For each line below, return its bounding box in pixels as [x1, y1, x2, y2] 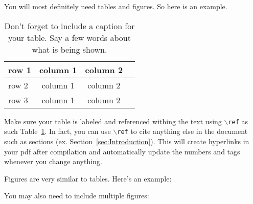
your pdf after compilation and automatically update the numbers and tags [4, 146, 240, 156]
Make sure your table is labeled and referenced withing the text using [4, 116, 222, 126]
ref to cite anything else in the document [117, 126, 248, 137]
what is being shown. [32, 43, 107, 55]
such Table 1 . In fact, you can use [4, 126, 111, 137]
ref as [228, 116, 248, 126]
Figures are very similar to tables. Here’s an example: [4, 173, 172, 184]
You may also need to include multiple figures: [4, 190, 149, 201]
